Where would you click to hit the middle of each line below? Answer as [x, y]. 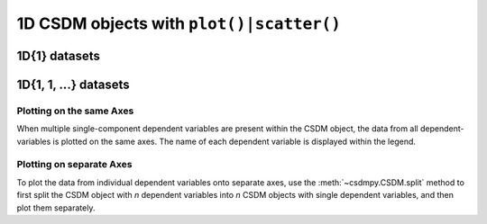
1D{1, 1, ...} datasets [73, 84]
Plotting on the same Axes [75, 111]
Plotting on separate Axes [74, 165]
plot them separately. [56, 208]
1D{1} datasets [59, 55]
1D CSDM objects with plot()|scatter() [179, 23]
